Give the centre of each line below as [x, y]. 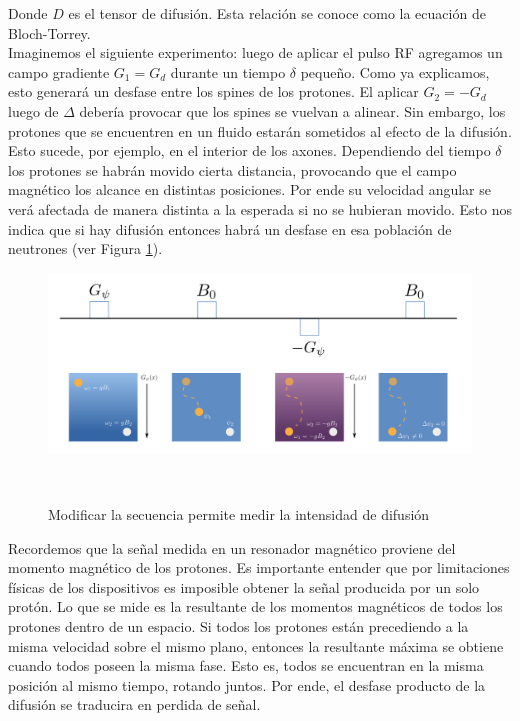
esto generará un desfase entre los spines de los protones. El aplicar [213, 91]
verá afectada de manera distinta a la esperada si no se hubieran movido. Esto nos [260, 208]
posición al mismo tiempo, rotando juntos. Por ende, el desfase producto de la [247, 684]
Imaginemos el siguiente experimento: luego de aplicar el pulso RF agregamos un [255, 52]
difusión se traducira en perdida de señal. [134, 704]
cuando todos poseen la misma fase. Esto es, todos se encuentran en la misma [246, 665]
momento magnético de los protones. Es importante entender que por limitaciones [259, 567]
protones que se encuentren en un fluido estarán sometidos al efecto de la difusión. [260, 130]
